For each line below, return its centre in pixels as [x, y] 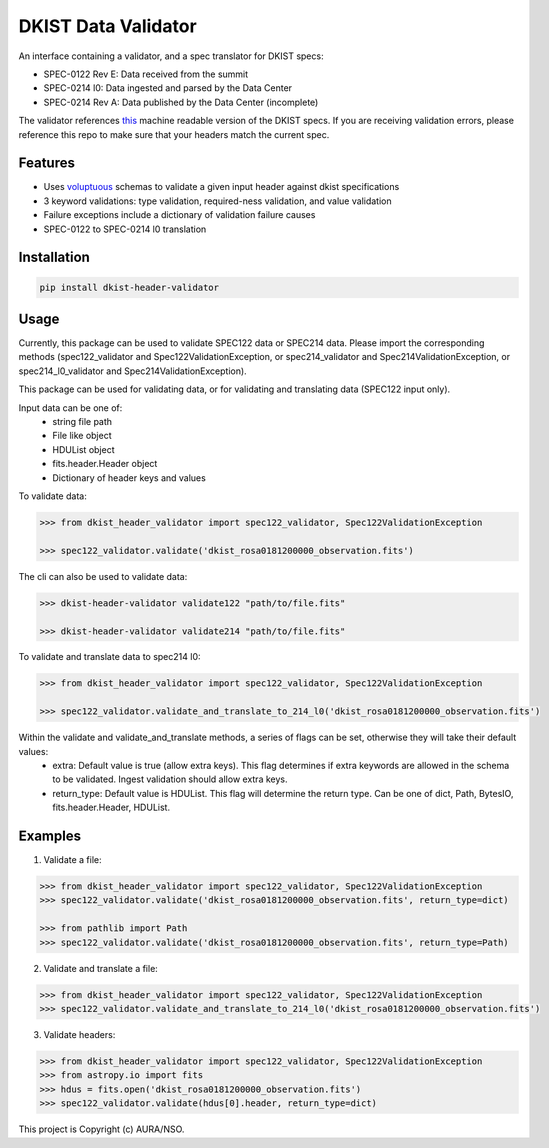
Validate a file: [72, 860]
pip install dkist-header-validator [129, 287]
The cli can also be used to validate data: [103, 576]
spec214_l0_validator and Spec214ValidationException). [132, 371]
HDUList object [83, 449]
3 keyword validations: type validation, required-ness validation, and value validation [217, 201]
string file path [82, 422]
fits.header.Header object [105, 464]
